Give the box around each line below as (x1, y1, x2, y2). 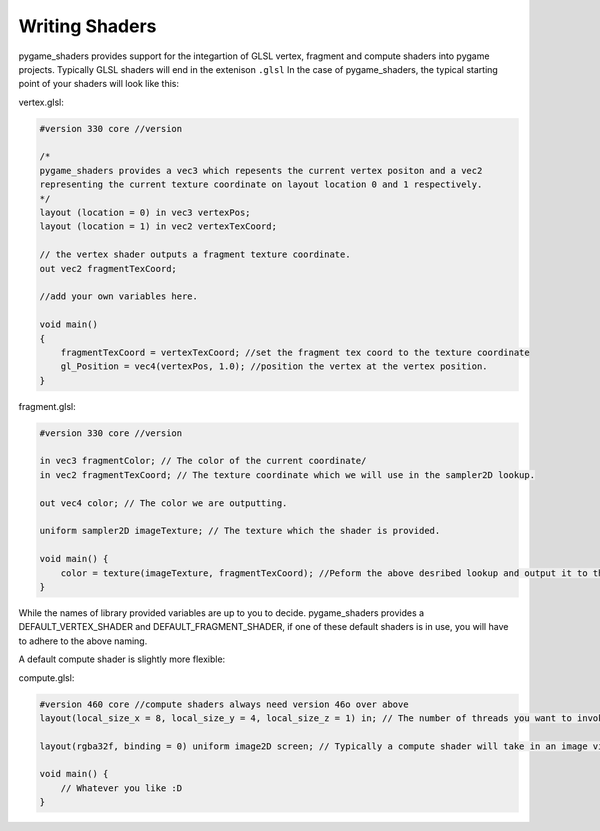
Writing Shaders (18, 15, 157, 37)
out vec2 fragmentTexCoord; (39, 263, 177, 274)
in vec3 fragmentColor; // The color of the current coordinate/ (39, 455, 367, 467)
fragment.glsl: (18, 400, 76, 412)
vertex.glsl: (18, 96, 65, 108)
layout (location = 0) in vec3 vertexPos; (39, 207, 251, 219)
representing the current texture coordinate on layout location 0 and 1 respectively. (39, 179, 483, 190)
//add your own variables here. (39, 291, 199, 302)
